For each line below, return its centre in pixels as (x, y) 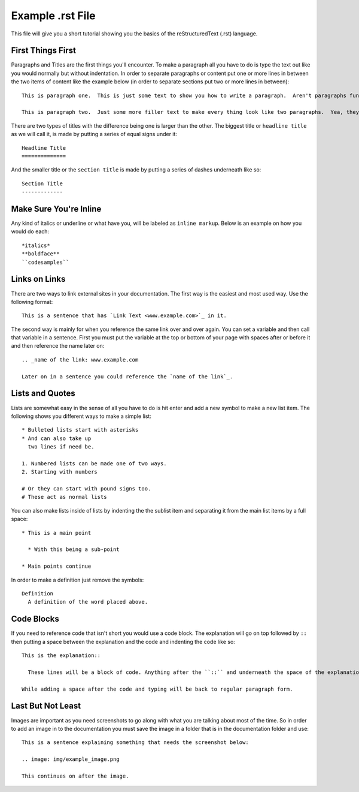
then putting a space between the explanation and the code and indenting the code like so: (123, 642)
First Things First (43, 51)
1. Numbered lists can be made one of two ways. (94, 463)
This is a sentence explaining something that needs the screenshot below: (135, 743)
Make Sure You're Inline (56, 209)
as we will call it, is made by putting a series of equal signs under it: (94, 134)
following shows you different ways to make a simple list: (81, 416)
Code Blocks (35, 619)
